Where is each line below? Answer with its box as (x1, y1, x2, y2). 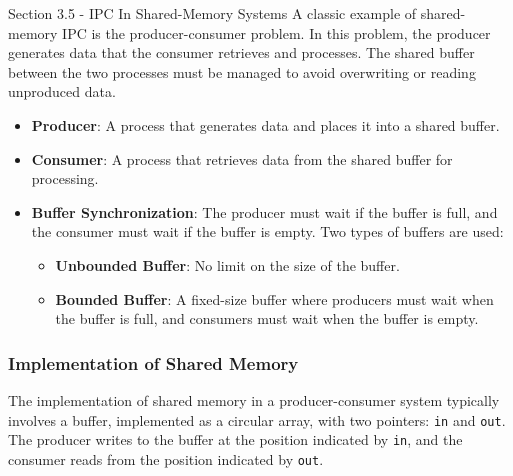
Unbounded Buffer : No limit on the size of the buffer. (55, 254, 400, 275)
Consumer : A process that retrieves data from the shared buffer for (31, 148, 453, 169)
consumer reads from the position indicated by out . (8, 448, 324, 469)
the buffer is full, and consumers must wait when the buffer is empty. (55, 308, 479, 329)
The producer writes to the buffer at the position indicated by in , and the (8, 429, 463, 450)
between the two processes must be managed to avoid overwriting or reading (8, 61, 476, 82)
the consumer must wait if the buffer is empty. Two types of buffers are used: (31, 221, 504, 242)
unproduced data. (8, 81, 116, 102)
